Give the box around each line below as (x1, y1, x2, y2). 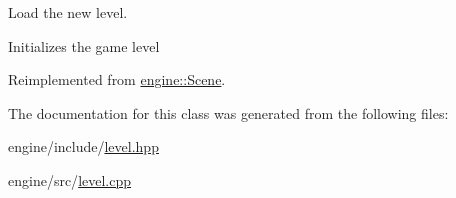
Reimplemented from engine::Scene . (8, 69, 226, 90)
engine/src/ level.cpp (8, 169, 132, 190)
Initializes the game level (8, 35, 160, 56)
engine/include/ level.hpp (8, 136, 159, 157)
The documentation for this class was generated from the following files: (8, 102, 449, 123)
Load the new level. (8, 2, 128, 22)
